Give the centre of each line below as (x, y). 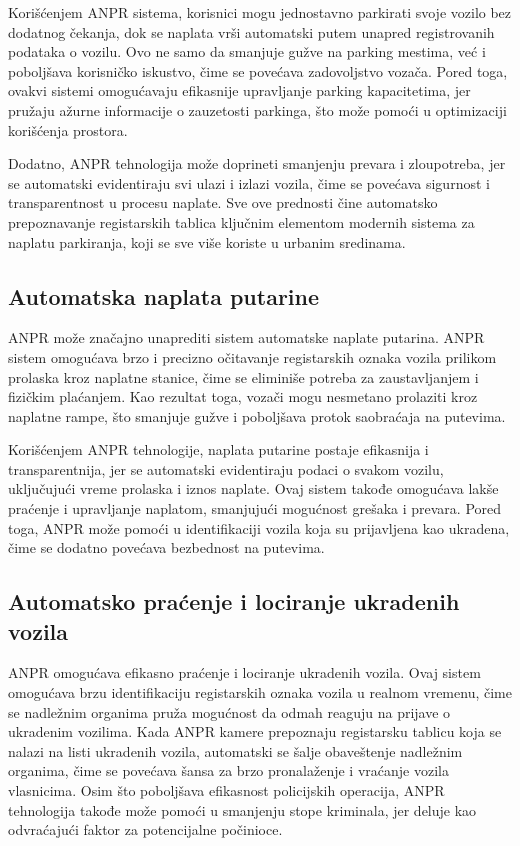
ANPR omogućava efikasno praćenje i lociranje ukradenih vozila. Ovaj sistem (244, 672)
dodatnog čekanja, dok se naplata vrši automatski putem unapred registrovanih (251, 31)
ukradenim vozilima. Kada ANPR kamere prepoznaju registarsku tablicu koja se (255, 731)
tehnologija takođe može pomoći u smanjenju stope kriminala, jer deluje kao (242, 809)
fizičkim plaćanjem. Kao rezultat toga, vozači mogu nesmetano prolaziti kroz (243, 396)
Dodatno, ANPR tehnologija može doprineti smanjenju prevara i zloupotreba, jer (257, 163)
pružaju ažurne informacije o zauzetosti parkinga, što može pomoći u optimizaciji (257, 109)
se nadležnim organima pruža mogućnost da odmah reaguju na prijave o (229, 711)
